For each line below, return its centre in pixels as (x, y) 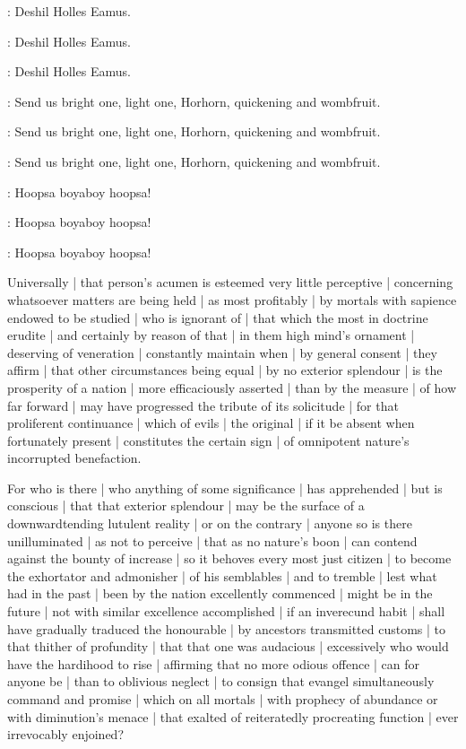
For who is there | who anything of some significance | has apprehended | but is (225, 488)
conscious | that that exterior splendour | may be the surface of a (186, 505)
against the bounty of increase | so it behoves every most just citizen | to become (229, 558)
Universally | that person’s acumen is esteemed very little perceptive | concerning (230, 282)
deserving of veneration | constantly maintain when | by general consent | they (222, 352)
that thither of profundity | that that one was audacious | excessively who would (228, 646)
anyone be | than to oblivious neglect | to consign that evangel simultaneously (221, 681)
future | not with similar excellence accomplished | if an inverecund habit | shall (226, 611)
